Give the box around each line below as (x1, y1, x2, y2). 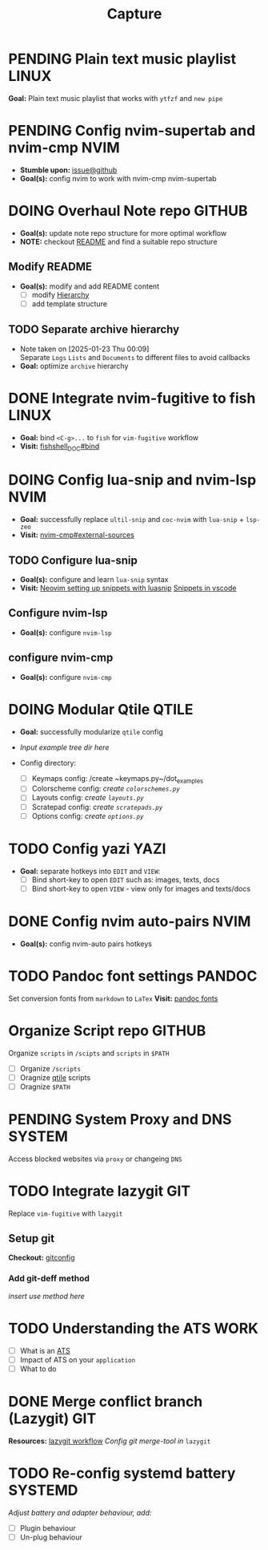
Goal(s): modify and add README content (19, 281, 160, 291)
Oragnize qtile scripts (19, 1072, 91, 1083)
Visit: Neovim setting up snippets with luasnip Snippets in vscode (19, 583, 237, 593)
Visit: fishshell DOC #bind (19, 441, 100, 453)
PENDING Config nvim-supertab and (8, 122, 256, 140)
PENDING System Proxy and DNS (8, 1110, 232, 1128)
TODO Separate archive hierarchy (8, 322, 180, 337)
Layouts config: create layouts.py (31, 793, 144, 803)
